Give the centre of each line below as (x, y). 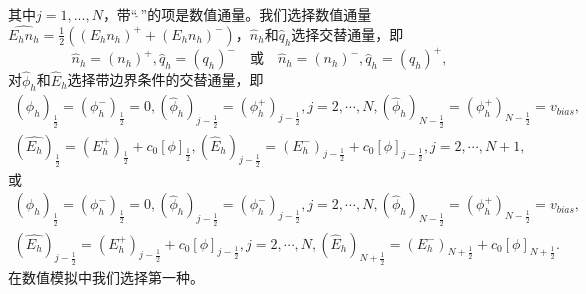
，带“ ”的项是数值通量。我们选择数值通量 (237, 14)
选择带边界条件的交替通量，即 (165, 79)
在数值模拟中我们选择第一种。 (106, 276)
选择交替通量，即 (347, 33)
